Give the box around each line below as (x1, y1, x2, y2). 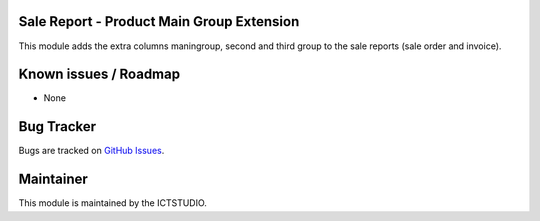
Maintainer (18, 171, 89, 188)
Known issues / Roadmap (18, 66, 180, 83)
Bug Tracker (18, 118, 97, 135)
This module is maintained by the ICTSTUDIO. (18, 197, 207, 209)
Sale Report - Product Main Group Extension (18, 13, 300, 30)
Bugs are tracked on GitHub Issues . (18, 145, 165, 157)
